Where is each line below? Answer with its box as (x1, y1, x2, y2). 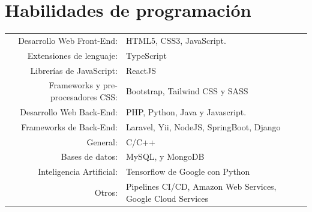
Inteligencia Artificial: (38, 165, 118, 178)
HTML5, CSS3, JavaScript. (125, 34, 226, 46)
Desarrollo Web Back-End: (20, 105, 118, 118)
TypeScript (125, 49, 167, 61)
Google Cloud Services (125, 192, 208, 204)
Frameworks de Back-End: (21, 120, 118, 133)
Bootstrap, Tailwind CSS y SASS (125, 85, 248, 97)
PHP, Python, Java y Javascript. (125, 105, 247, 118)
